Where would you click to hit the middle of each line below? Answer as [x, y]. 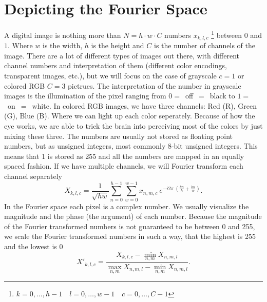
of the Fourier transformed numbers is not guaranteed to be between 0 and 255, [130, 226]
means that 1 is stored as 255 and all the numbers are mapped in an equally [124, 156]
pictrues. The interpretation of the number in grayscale [155, 85]
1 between [227, 34]
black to [222, 96]
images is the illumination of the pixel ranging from [85, 96]
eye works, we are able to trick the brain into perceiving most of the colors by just [133, 125]
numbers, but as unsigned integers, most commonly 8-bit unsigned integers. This [131, 146]
